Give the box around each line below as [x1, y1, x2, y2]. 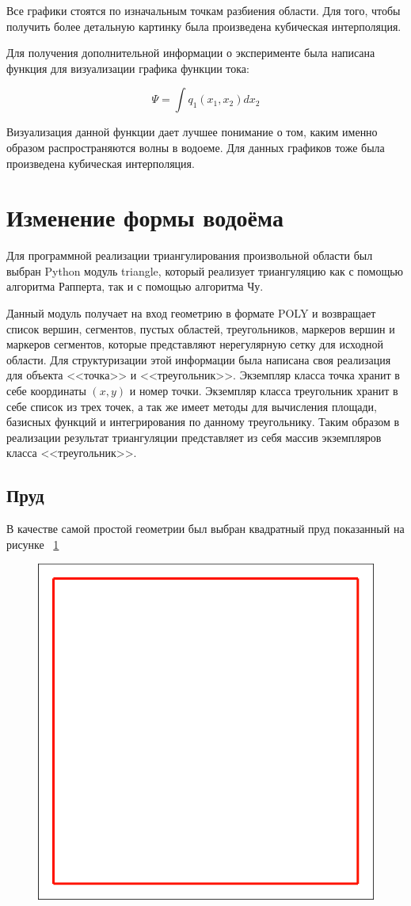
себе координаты [6, 383, 86, 399]
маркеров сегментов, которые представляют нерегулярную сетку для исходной [6, 336, 384, 352]
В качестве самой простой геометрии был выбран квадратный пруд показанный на [6, 520, 405, 537]
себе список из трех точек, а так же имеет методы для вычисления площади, [6, 398, 377, 414]
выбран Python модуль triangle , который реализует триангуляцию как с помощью [6, 262, 404, 279]
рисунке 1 [6, 535, 59, 552]
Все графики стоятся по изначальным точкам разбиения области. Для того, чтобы [6, 2, 401, 18]
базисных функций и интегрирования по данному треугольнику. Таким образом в [6, 413, 400, 430]
